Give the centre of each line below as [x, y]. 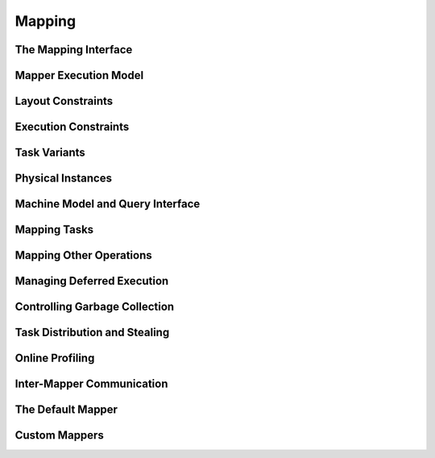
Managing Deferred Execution [92, 281]
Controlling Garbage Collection [95, 307]
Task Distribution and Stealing [92, 333]
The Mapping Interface [74, 50]
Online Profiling [55, 358]
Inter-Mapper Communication [91, 384]
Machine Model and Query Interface [108, 204]
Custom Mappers [59, 435]
